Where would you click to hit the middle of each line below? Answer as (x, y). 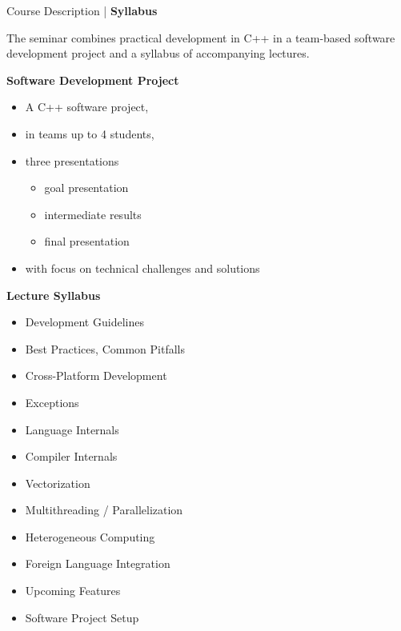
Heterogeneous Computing (90, 536)
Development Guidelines (84, 322)
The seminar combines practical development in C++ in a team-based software (201, 37)
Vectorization (58, 483)
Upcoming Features (73, 591)
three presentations (72, 160)
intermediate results (93, 214)
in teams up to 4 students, (90, 133)
